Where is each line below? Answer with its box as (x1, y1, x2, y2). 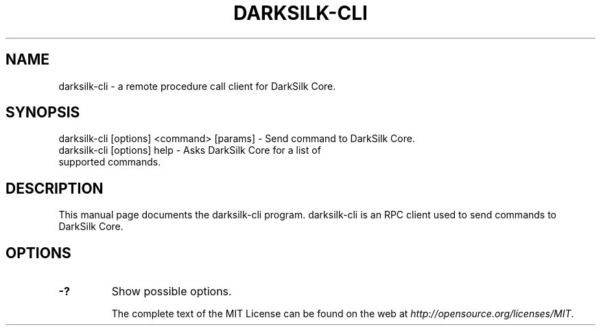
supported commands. (58, 156, 161, 168)
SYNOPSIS (5, 104, 80, 122)
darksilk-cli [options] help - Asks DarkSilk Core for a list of (58, 144, 321, 157)
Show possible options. (111, 284, 232, 299)
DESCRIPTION (5, 179, 104, 197)
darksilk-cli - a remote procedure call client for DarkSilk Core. (58, 80, 336, 92)
